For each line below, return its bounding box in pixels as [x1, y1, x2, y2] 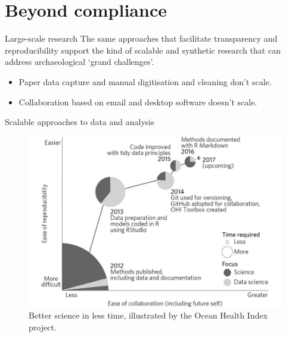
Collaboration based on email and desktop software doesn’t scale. [18, 95, 257, 108]
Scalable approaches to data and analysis [5, 116, 154, 128]
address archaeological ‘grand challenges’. [5, 55, 154, 68]
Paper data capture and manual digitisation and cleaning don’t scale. [18, 75, 272, 88]
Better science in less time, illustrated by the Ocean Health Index [29, 309, 268, 322]
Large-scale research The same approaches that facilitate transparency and [5, 32, 278, 45]
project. [29, 320, 57, 333]
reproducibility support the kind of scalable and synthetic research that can [5, 43, 281, 56]
